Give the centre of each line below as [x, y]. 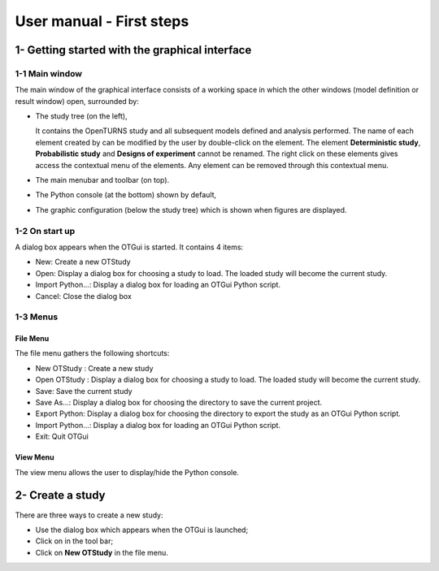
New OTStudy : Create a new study [94, 368]
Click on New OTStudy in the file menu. [102, 552]
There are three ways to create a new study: [89, 515]
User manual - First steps [102, 21]
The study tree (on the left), [81, 116]
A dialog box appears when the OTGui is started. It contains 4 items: [129, 247]
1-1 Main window [49, 73]
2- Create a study [60, 495]
